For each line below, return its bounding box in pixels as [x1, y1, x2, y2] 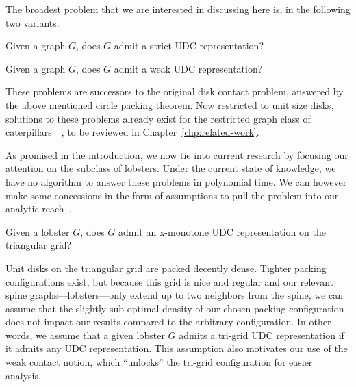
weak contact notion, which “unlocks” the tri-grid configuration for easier [5, 355, 313, 369]
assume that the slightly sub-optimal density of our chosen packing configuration [5, 301, 344, 315]
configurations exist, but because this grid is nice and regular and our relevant [5, 274, 333, 288]
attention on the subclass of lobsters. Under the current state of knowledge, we [5, 161, 336, 175]
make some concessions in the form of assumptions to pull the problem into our [5, 188, 339, 202]
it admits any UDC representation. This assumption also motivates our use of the [5, 341, 348, 355]
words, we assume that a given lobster [5, 327, 165, 342]
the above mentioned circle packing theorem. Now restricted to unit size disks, [5, 97, 334, 112]
